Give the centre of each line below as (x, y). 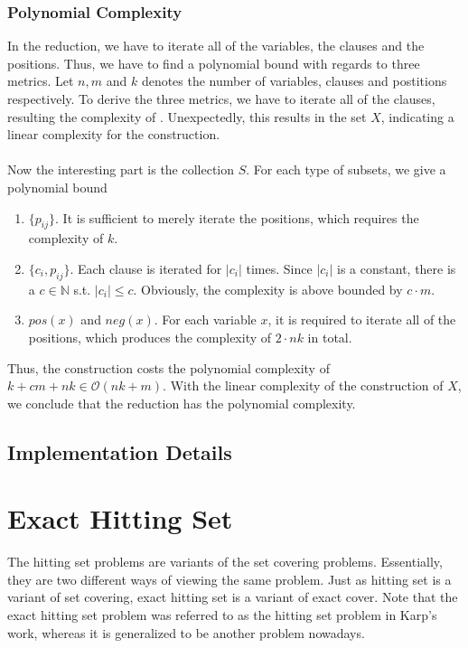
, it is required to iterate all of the (362, 319)
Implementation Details (120, 451)
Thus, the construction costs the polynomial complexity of (168, 367)
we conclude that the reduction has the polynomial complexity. (182, 403)
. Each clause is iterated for (146, 268)
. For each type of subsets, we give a (346, 169)
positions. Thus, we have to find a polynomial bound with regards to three (214, 63)
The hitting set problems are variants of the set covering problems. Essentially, (225, 562)
